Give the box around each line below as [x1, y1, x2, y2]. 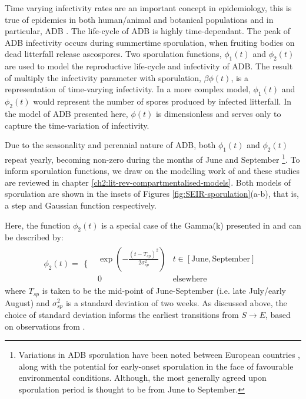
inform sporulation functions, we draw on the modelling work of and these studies [5, 165, 300, 177]
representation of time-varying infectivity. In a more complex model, [5, 83, 251, 95]
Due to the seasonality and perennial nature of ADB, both [5, 139, 216, 151]
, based [265, 308, 291, 320]
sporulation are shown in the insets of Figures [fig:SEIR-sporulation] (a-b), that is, [5, 187, 299, 200]
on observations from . [5, 320, 85, 332]
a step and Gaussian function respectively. [5, 199, 157, 211]
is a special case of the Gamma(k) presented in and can [101, 219, 301, 231]
